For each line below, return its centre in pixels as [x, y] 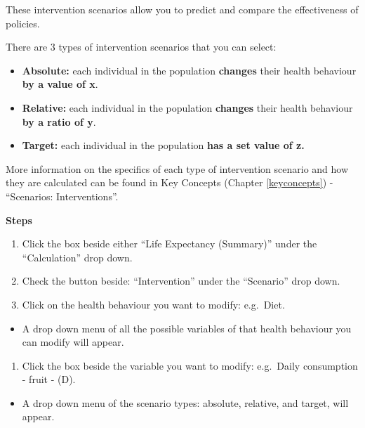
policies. [23, 23]
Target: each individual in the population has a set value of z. [163, 145]
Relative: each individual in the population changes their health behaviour [187, 107]
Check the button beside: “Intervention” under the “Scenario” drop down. [181, 281]
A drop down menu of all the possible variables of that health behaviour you [187, 328]
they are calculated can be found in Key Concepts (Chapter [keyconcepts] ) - [170, 182]
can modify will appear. [73, 342]
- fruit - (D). [49, 379]
